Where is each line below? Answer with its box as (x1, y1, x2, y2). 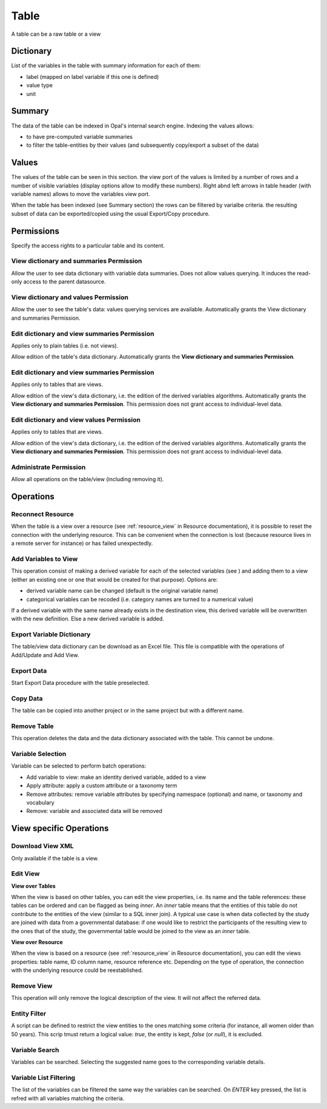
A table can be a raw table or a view (11, 30, 101, 38)
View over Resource (11, 938, 63, 946)
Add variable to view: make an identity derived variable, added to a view (26, 774, 206, 781)
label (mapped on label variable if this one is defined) (26, 73, 159, 80)
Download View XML (11, 842, 74, 851)
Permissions (11, 226, 60, 236)
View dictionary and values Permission (11, 293, 128, 302)
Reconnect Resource (11, 510, 74, 519)
